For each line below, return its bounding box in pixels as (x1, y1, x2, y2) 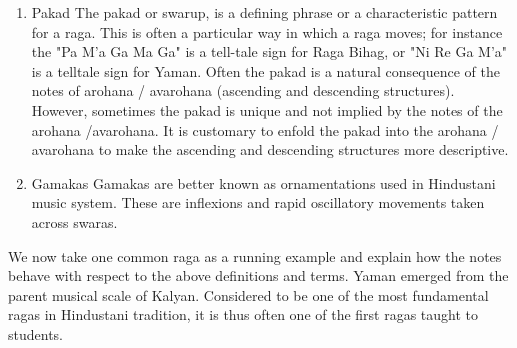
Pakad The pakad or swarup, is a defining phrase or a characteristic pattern (31, 2, 498, 22)
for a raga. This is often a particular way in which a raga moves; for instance (31, 21, 503, 42)
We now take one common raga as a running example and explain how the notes (8, 245, 502, 266)
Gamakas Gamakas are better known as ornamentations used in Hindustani (31, 172, 496, 193)
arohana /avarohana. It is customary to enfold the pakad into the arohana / (31, 119, 499, 140)
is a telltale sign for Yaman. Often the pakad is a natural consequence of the (31, 60, 501, 81)
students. (8, 323, 63, 344)
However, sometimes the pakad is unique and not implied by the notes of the (31, 99, 503, 120)
